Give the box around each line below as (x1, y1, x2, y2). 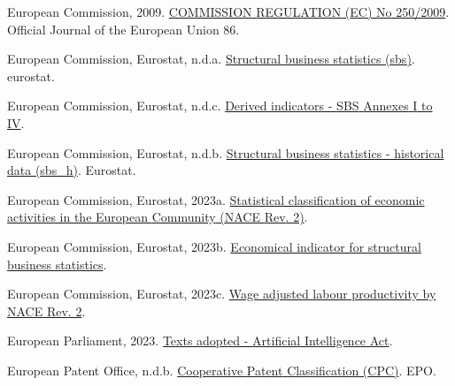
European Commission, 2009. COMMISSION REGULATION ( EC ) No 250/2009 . (7, 3, 450, 20)
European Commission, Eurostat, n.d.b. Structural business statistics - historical (7, 143, 444, 162)
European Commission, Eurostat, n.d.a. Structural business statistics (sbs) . (7, 49, 415, 68)
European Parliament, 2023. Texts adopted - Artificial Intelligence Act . (7, 331, 393, 350)
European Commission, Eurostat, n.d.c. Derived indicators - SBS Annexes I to (7, 96, 433, 115)
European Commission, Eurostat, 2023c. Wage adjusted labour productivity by (7, 284, 436, 303)
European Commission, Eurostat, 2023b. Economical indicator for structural (7, 237, 421, 255)
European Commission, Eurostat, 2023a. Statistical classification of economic (7, 190, 425, 208)
